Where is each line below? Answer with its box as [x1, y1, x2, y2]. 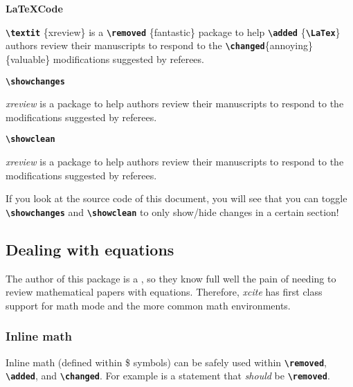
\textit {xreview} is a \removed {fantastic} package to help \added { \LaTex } [6, 24, 341, 39]
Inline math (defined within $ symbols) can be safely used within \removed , [6, 354, 327, 369]
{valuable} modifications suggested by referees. [6, 51, 204, 66]
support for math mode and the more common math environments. [6, 298, 291, 312]
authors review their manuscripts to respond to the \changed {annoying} [6, 38, 313, 53]
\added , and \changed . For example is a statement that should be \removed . [6, 368, 330, 383]
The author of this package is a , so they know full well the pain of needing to [6, 271, 336, 285]
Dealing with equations [6, 238, 174, 260]
